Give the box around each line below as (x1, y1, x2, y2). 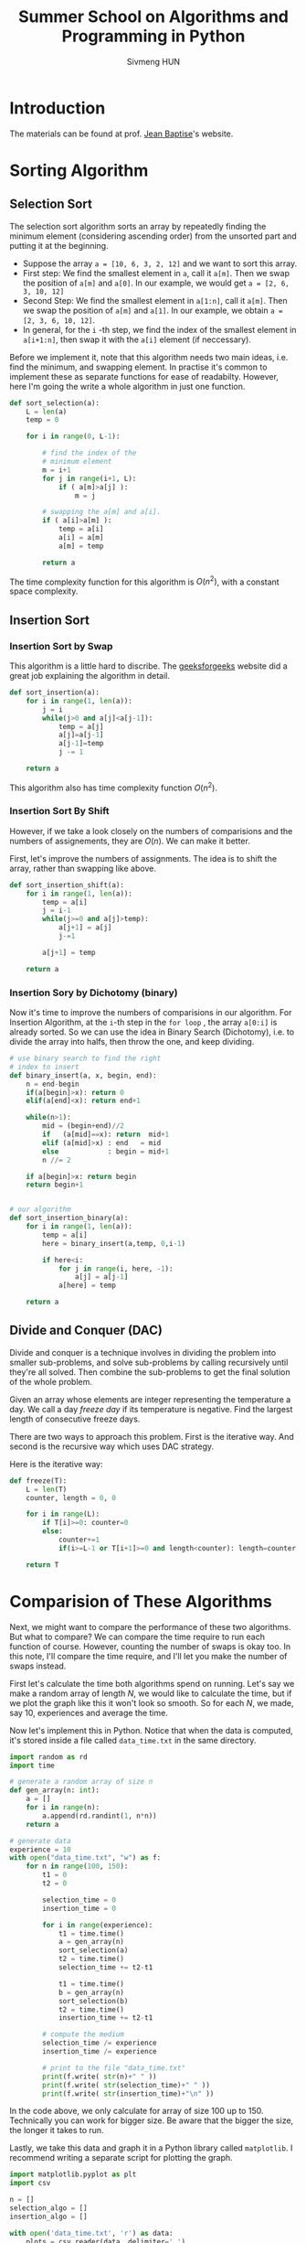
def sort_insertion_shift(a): (9, 880, 125, 889)
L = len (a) (26, 407, 68, 416)
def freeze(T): (9, 1476, 68, 1486)
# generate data (9, 1836, 71, 1845)
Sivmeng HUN (126, 56, 181, 67)
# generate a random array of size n (9, 1777, 153, 1787)
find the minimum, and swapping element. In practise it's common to (9, 361, 268, 372)
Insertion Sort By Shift (9, 805, 110, 818)
